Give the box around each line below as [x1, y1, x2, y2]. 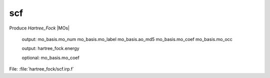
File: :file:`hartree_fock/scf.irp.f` [9, 66, 74, 72]
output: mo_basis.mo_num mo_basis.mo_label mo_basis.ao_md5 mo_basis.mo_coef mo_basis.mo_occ [21, 36, 232, 42]
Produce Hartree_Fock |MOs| [9, 25, 70, 31]
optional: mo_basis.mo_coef [21, 54, 79, 60]
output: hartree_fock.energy [21, 45, 79, 51]
